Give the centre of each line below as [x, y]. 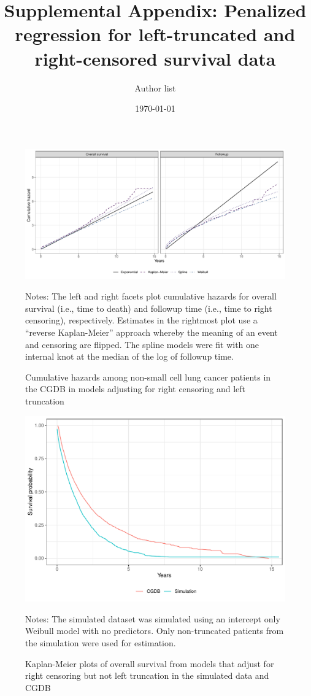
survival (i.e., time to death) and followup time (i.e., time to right [149, 308]
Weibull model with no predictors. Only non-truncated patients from [155, 631]
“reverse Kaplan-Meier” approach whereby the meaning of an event [152, 332]
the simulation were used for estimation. [101, 643]
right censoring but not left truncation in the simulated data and [147, 675]
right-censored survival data [155, 58]
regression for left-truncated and [155, 34]
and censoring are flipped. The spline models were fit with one [142, 344]
